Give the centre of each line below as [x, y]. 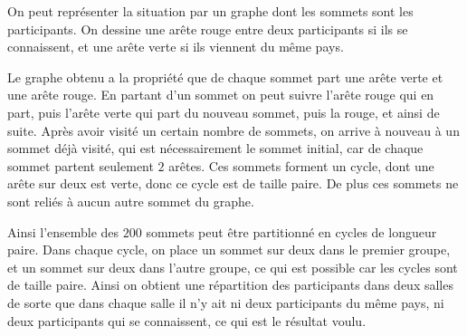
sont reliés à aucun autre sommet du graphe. [131, 201]
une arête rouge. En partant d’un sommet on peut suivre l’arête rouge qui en [221, 95]
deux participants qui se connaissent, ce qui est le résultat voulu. [187, 320]
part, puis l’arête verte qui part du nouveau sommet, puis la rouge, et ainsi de [224, 112]
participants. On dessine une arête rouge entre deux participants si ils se [208, 29]
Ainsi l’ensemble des [63, 231]
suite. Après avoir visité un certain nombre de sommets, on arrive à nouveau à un [233, 130]
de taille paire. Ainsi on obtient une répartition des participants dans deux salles [230, 285]
